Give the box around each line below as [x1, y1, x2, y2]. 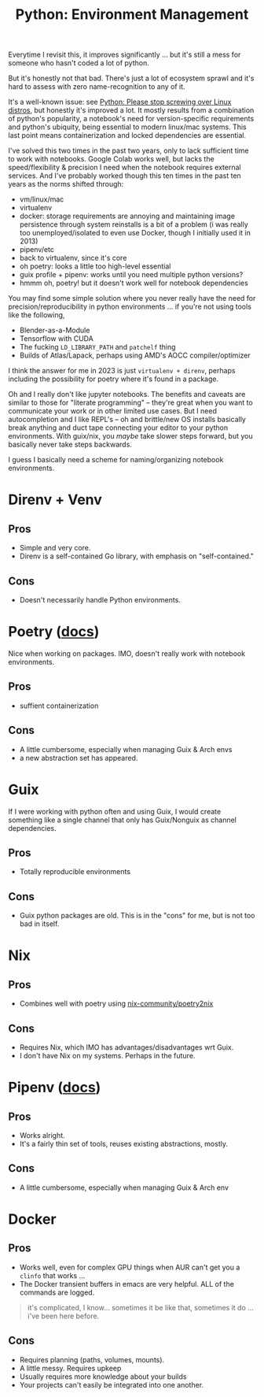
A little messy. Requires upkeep [19, 1363, 122, 1373]
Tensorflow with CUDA [19, 334, 94, 343]
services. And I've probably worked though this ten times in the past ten [8, 171, 241, 180]
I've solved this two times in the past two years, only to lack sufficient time [8, 146, 249, 155]
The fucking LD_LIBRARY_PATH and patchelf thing [19, 343, 176, 352]
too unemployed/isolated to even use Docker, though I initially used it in [19, 228, 251, 238]
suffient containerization [19, 701, 99, 710]
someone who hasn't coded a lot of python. [8, 58, 149, 68]
